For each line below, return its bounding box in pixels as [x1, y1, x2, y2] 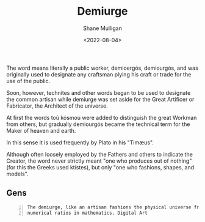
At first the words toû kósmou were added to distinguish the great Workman [6, 114, 197, 121]
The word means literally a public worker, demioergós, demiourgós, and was [6, 64, 198, 72]
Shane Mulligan [83, 24, 122, 32]
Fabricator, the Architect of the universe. [6, 102, 108, 109]
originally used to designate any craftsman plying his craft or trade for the [6, 70, 192, 78]
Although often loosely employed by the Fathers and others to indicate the [6, 150, 193, 158]
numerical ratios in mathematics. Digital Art [27, 210, 148, 216]
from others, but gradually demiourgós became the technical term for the [6, 120, 190, 128]
